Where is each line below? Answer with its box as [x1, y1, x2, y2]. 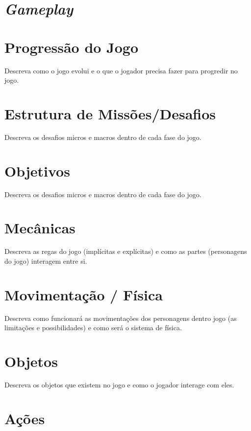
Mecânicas [4, 218, 75, 238]
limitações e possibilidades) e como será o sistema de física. [4, 322, 182, 333]
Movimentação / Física [4, 284, 163, 304]
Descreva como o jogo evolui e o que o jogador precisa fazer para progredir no [4, 65, 238, 75]
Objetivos [4, 160, 70, 181]
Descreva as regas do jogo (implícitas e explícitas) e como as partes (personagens [4, 246, 247, 256]
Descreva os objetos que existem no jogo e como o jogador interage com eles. [4, 379, 234, 389]
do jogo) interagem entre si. [4, 255, 87, 266]
